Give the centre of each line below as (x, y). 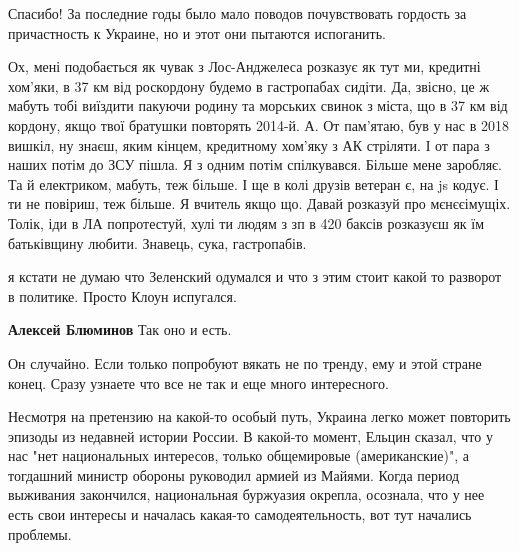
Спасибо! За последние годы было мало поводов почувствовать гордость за (237, 13)
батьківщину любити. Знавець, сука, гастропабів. (157, 242)
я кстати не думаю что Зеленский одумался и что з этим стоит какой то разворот (255, 276)
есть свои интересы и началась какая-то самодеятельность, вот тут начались (240, 514)
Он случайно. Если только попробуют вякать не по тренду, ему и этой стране (245, 362)
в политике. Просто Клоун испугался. (122, 295)
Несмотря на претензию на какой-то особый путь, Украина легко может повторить (259, 416)
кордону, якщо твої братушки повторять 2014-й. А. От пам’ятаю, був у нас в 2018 (258, 124)
